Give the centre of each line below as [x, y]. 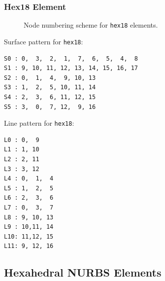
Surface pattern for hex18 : [44, 41]
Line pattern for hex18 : [39, 123]
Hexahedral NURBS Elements [83, 272]
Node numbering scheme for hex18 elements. [91, 25]
